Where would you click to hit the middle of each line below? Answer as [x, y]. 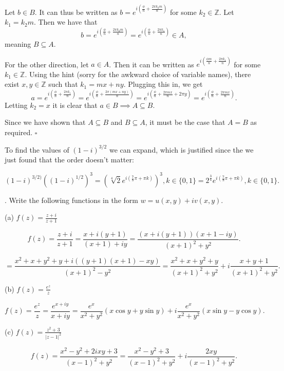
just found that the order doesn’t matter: [69, 160]
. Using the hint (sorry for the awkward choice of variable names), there [138, 74]
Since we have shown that [45, 122]
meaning [18, 44]
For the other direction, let [47, 64]
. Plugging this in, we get [163, 84]
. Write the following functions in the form [71, 200]
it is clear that [75, 105]
